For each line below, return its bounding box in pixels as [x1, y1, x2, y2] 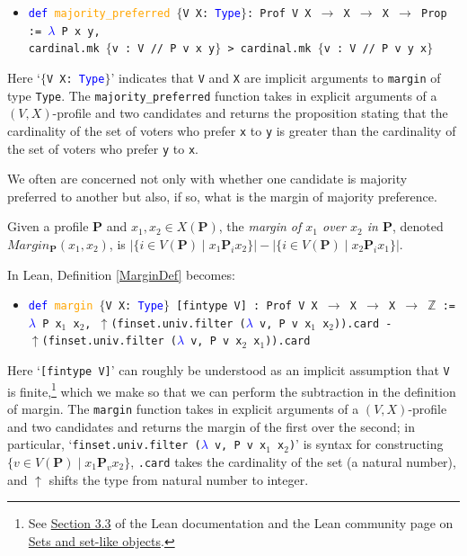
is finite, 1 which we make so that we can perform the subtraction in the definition [7, 379, 456, 400]
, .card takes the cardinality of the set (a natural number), [130, 452, 456, 471]
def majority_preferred [28, 7, 171, 20]
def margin [28, 300, 93, 313]
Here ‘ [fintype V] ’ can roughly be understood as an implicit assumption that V [7, 361, 450, 380]
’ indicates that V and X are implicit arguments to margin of [110, 67, 441, 86]
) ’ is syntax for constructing [288, 435, 444, 453]
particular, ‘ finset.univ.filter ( [7, 435, 201, 453]
